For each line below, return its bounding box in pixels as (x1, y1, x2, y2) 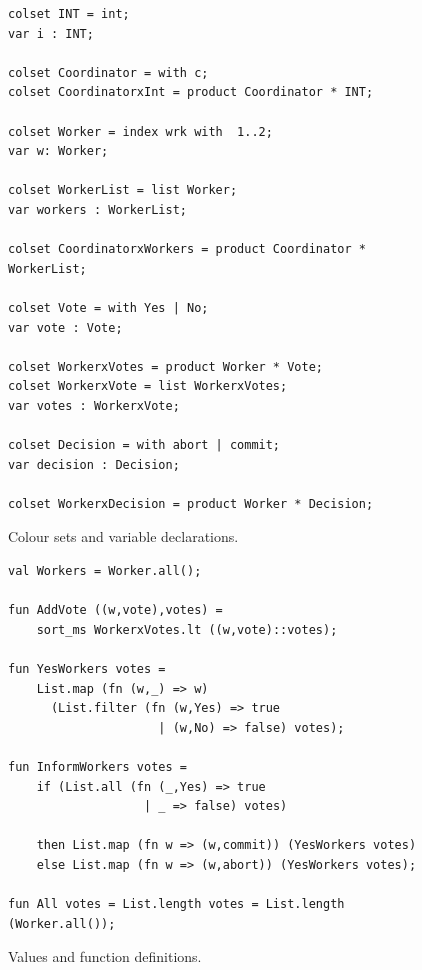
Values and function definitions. (8, 946, 202, 967)
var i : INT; (8, 26, 94, 41)
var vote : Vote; (8, 320, 123, 335)
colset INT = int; (8, 7, 130, 21)
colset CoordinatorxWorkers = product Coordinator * (8, 242, 366, 257)
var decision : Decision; (8, 457, 180, 472)
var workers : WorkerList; (8, 202, 187, 217)
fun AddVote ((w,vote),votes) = (8, 603, 223, 618)
